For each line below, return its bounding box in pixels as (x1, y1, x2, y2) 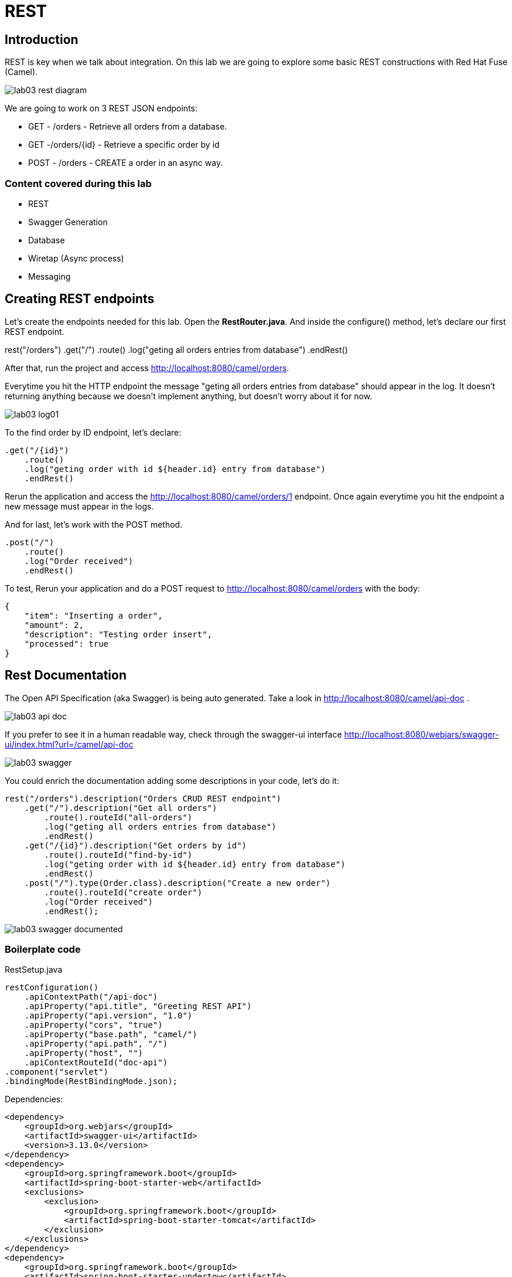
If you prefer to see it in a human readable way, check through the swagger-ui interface (5, 729, 342, 739)
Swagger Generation (28, 216, 108, 227)
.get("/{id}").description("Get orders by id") (24, 840, 247, 850)
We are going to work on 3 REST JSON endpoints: (5, 103, 197, 114)
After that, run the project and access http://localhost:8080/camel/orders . (5, 362, 289, 373)
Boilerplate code (5, 943, 81, 955)
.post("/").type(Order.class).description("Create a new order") (24, 878, 331, 888)
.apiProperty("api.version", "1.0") (24, 1011, 193, 1021)
